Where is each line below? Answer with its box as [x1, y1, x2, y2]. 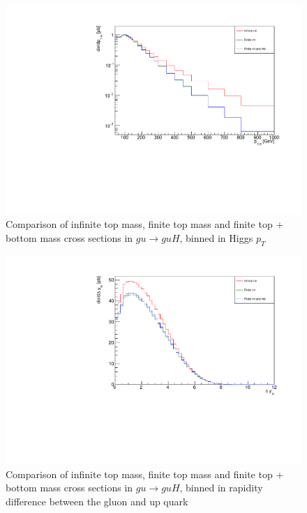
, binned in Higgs [179, 230, 253, 245]
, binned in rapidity [179, 480, 263, 495]
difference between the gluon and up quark [6, 494, 188, 509]
